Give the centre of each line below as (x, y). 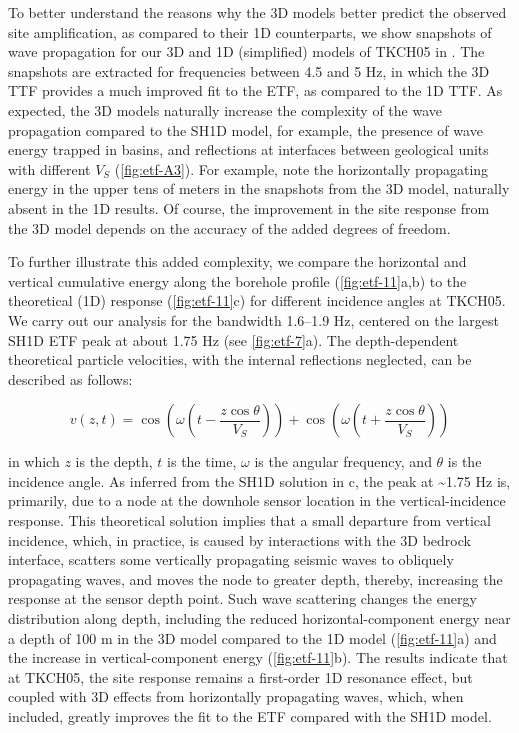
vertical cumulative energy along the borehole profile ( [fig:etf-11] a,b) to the (237, 280)
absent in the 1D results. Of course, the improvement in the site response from (249, 207)
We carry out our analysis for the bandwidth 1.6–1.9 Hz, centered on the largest (253, 319)
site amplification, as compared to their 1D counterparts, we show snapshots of (250, 31)
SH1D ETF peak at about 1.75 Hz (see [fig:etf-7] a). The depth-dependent (233, 339)
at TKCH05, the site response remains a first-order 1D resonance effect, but (240, 676)
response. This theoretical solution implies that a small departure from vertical (249, 520)
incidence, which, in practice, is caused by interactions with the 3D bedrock (239, 539)
